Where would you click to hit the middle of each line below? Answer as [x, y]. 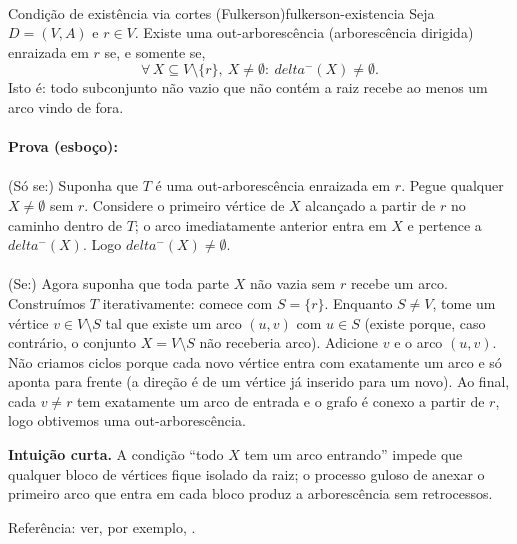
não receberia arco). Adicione [289, 342]
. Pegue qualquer [452, 185]
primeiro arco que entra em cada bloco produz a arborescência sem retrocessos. [250, 493]
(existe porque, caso [425, 322]
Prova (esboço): [63, 146]
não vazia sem [293, 283]
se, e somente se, [155, 51]
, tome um [464, 302]
